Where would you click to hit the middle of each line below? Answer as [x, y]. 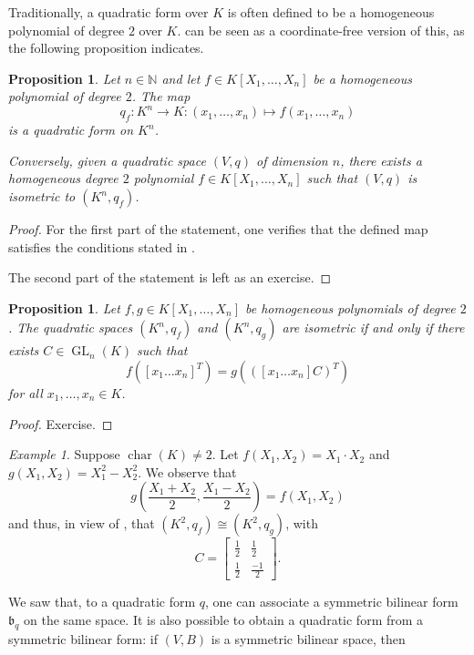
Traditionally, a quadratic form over [108, 12]
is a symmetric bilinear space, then [308, 638]
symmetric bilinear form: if [83, 638]
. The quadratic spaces [71, 327]
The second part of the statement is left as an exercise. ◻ [170, 277]
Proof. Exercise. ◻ [61, 423]
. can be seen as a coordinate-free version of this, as [321, 30]
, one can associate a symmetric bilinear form [332, 602]
